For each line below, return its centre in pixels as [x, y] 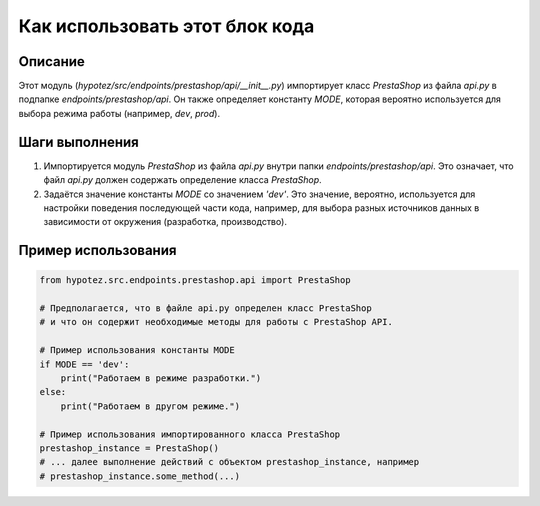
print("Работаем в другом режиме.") [150, 406]
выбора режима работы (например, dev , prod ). [119, 113]
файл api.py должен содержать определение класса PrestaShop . [182, 180]
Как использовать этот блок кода [166, 26]
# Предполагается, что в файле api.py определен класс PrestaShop [205, 308]
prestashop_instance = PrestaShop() [129, 448]
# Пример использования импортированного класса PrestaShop [190, 434]
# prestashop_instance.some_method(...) [139, 476]
